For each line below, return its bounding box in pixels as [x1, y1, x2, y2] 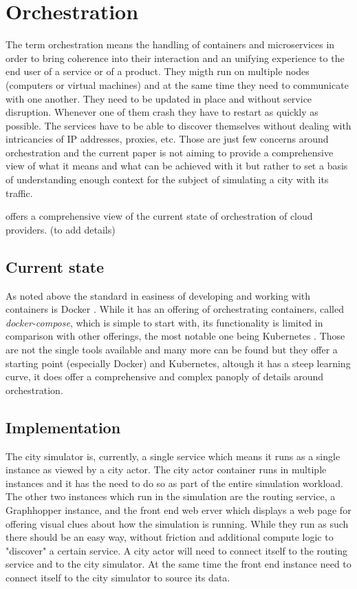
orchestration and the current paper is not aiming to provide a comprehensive [6, 145, 334, 159]
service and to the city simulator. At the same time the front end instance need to [6, 557, 351, 571]
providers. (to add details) [6, 222, 116, 236]
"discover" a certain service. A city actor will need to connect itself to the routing [6, 543, 347, 557]
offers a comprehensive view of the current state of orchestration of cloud [6, 209, 313, 223]
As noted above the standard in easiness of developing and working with [6, 288, 311, 302]
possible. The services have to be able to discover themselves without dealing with [6, 118, 351, 132]
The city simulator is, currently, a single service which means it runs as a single [6, 448, 340, 463]
